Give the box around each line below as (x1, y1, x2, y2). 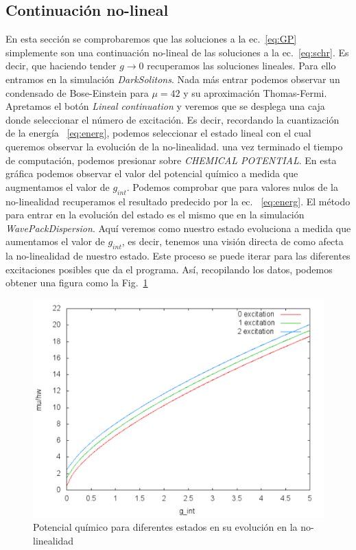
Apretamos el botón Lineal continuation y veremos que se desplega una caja (5, 99, 325, 113)
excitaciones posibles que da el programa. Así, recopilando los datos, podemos (5, 262, 333, 276)
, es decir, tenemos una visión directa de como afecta (121, 234, 344, 249)
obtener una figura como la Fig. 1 (5, 275, 148, 290)
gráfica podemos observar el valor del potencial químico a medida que (5, 166, 298, 181)
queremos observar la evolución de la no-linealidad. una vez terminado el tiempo (5, 139, 343, 153)
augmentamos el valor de (5, 179, 110, 194)
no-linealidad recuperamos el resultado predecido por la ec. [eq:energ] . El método (5, 194, 351, 208)
